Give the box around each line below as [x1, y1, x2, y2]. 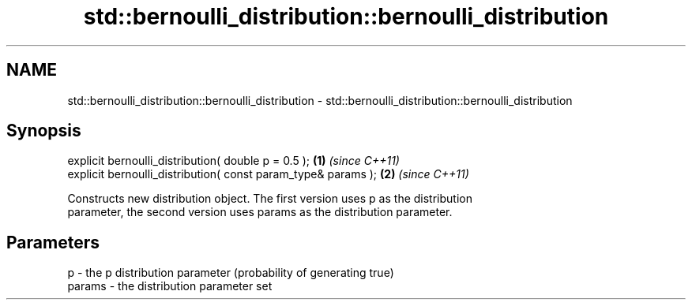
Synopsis [6, 121, 81, 141]
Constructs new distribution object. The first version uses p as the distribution [67, 192, 472, 206]
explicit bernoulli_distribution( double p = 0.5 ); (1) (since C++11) [67, 154, 400, 168]
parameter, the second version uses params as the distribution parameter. [67, 205, 453, 219]
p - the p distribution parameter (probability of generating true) [67, 266, 394, 280]
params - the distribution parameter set [67, 279, 273, 293]
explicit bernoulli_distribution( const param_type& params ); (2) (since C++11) [67, 167, 469, 181]
